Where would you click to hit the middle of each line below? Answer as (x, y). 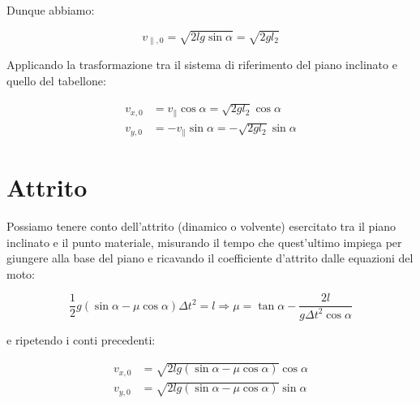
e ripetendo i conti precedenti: (81, 339)
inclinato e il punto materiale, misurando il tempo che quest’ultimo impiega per (204, 242)
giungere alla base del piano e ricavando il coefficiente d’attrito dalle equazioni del (210, 258)
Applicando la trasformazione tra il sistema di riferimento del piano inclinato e (202, 65)
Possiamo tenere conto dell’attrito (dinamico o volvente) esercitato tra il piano (201, 226)
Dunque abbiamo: (51, 10)
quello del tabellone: (56, 80)
